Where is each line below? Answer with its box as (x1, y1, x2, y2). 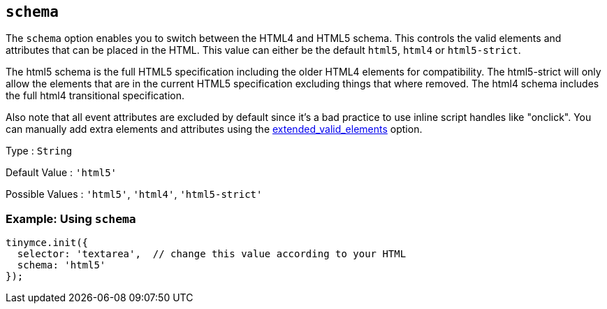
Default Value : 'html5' (6, 166, 117, 179)
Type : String (6, 145, 73, 157)
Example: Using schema (6, 211, 136, 226)
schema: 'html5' (17, 259, 106, 271)
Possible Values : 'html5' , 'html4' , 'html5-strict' (6, 188, 263, 201)
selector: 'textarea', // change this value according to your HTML (17, 248, 407, 260)
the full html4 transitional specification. (6, 89, 184, 102)
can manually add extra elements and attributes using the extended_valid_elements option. (6, 123, 423, 136)
